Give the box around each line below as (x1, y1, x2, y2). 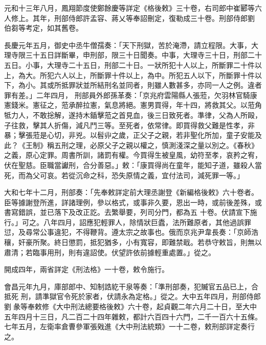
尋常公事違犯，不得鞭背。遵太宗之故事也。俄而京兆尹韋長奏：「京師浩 (25, 227, 258, 237)
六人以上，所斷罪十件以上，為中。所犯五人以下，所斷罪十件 (54, 69, 255, 80)
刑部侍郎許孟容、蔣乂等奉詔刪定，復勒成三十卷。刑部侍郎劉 (54, 12, 255, 23)
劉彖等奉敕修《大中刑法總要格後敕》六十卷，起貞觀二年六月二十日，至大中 (4, 301, 257, 312)
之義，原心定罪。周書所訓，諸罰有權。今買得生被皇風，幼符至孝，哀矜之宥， (4, 150, 262, 160)
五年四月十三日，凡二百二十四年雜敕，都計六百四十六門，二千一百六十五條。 (4, 311, 262, 322)
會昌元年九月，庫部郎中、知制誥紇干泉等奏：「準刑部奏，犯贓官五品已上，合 (4, 281, 258, 291)
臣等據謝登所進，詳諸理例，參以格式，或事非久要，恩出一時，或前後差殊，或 (4, 196, 262, 207)
